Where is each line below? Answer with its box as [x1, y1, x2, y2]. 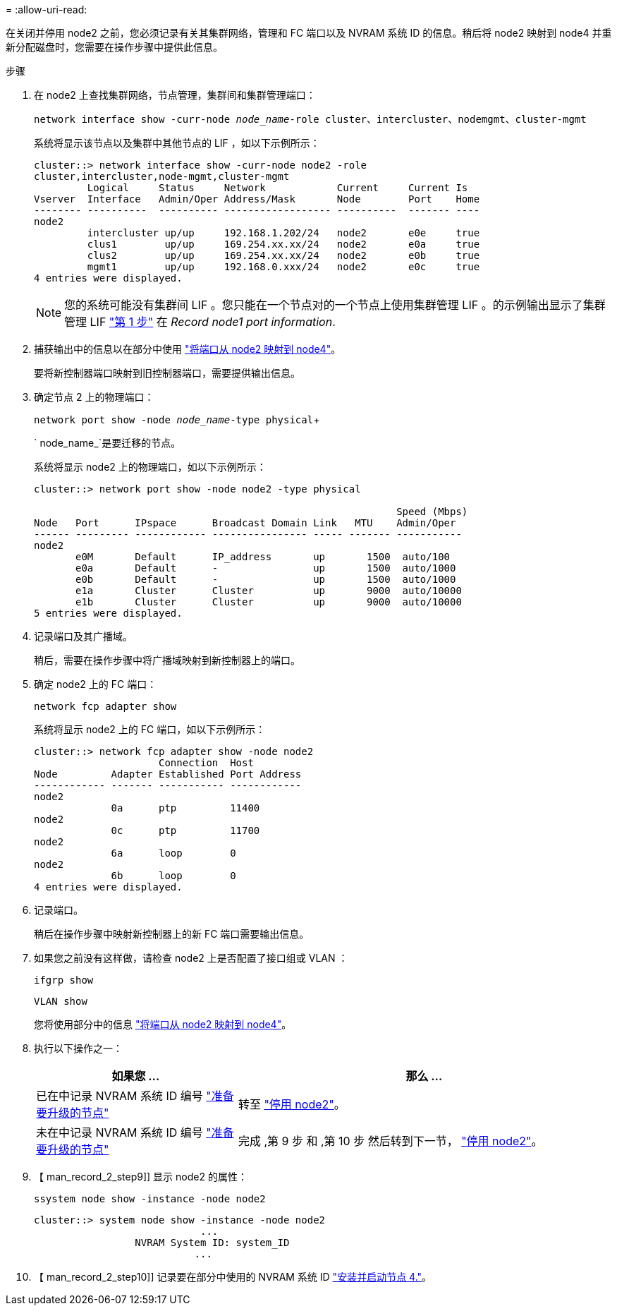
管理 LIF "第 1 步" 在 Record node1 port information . [64, 315, 336, 329]
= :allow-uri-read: [6, 4, 87, 16]
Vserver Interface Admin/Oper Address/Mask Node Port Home [34, 193, 480, 205]
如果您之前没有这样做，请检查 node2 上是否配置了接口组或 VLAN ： [34, 952, 348, 964]
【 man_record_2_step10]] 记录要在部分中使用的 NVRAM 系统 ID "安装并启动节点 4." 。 [34, 1271, 432, 1283]
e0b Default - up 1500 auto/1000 [75, 574, 456, 585]
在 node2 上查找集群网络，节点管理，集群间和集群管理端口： [34, 89, 316, 101]
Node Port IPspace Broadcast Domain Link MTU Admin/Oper [34, 517, 456, 528]
